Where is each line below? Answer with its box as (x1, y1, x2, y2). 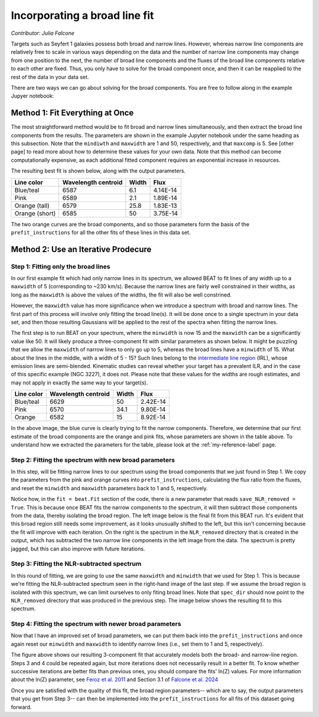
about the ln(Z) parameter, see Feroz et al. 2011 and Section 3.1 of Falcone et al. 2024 (11, 676, 219, 683)
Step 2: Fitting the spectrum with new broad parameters (11, 455, 175, 464)
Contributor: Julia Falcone (11, 30, 75, 37)
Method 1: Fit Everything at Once (11, 108, 134, 118)
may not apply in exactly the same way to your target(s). (11, 379, 148, 386)
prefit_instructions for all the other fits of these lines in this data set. (11, 229, 191, 236)
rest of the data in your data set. (11, 73, 89, 80)
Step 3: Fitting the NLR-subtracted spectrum (11, 560, 142, 568)
